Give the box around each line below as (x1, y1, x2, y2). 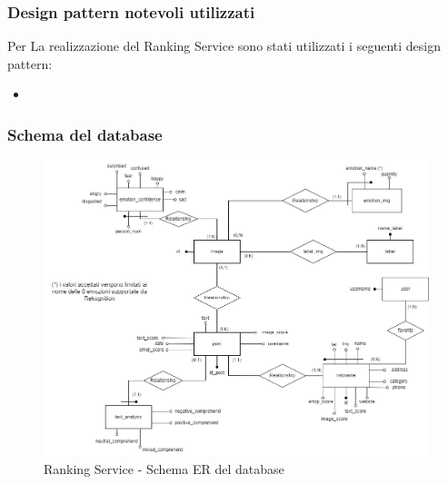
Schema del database (7, 123, 163, 145)
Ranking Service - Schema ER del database (44, 459, 284, 478)
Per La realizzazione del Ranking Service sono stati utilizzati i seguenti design (7, 36, 441, 55)
